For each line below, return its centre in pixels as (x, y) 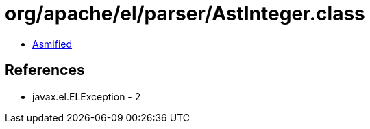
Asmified (52, 44)
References (45, 70)
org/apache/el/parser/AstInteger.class (185, 14)
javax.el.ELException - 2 (87, 96)
